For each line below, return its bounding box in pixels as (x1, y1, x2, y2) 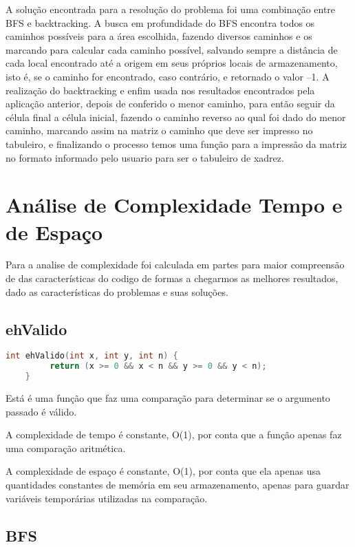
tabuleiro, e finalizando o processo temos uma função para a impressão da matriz (6, 136, 347, 151)
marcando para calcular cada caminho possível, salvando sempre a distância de (6, 42, 338, 56)
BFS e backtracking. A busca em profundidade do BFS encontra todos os (6, 15, 315, 30)
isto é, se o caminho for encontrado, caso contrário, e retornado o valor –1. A (6, 69, 330, 83)
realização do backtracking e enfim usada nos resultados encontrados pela (6, 83, 315, 97)
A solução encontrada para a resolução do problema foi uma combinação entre (6, 2, 336, 16)
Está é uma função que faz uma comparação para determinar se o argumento (6, 391, 330, 405)
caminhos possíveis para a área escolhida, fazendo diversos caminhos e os (6, 29, 312, 43)
